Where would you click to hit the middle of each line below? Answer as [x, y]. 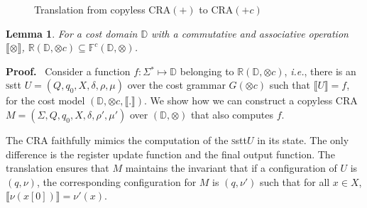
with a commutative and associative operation [250, 33]
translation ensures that [57, 168]
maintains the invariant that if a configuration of [231, 168]
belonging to [207, 71]
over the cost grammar [176, 85]
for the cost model [45, 100]
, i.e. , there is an [320, 71]
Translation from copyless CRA [103, 9]
